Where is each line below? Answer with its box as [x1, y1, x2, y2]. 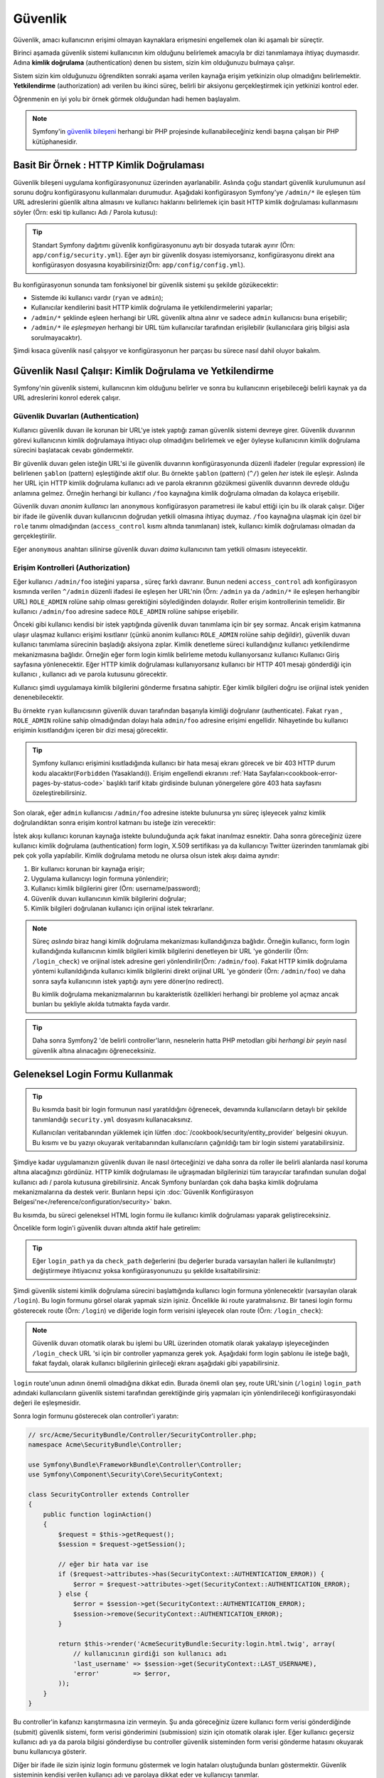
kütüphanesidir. [32, 137, 78, 146]
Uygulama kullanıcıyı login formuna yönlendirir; [31, 875, 169, 883]
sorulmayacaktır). [31, 333, 82, 341]
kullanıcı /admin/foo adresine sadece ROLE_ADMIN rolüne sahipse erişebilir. [13, 607, 240, 616]
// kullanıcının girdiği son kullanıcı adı [73, 1650, 228, 1658]
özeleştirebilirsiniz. [32, 789, 87, 797]
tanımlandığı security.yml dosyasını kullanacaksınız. [32, 1115, 193, 1124]
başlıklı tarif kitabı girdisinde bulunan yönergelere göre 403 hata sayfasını [106, 779, 321, 787]
